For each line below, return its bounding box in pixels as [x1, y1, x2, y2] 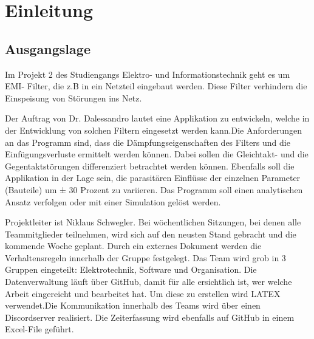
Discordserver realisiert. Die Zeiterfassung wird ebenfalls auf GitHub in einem [5, 310, 295, 323]
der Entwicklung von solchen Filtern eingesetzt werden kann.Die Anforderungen [5, 123, 302, 136]
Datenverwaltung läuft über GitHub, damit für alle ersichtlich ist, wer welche [5, 275, 292, 288]
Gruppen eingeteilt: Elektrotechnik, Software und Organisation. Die [5, 263, 257, 276]
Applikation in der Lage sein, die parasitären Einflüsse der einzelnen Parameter [5, 171, 301, 184]
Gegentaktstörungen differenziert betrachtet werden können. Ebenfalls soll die [5, 159, 295, 172]
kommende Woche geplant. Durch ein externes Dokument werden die [5, 239, 262, 252]
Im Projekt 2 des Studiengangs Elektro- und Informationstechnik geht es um [5, 67, 290, 80]
